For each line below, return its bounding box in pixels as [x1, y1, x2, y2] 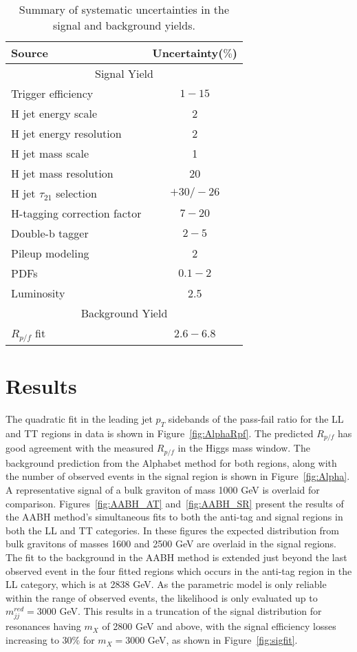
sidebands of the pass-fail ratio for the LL [168, 412, 344, 426]
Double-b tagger [11, 225, 89, 241]
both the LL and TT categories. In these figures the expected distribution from [6, 523, 340, 537]
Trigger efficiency [11, 85, 94, 101]
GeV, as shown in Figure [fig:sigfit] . [147, 633, 298, 647]
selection [56, 185, 97, 201]
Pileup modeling [11, 245, 89, 261]
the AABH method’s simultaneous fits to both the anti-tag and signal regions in [6, 509, 343, 524]
